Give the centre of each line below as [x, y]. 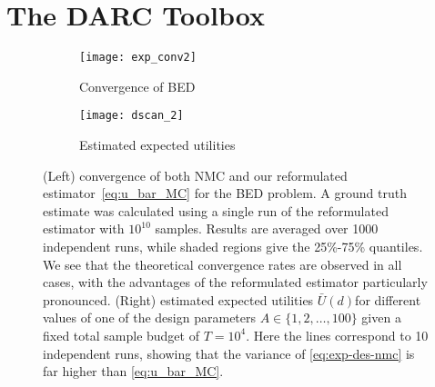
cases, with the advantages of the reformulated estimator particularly [235, 282]
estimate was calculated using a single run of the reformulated [216, 210]
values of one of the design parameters [150, 318]
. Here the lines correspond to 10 [337, 335]
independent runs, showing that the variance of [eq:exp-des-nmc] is [229, 353]
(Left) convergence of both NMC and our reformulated [195, 175]
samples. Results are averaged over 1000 [267, 228]
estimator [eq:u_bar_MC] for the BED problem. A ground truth [225, 193]
